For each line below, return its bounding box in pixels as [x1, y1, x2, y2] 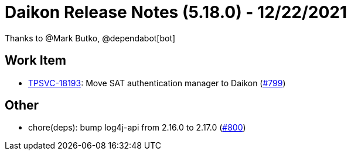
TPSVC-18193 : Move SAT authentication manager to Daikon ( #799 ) [28, 77, 286, 88]
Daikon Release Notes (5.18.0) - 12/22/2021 [5, 2, 347, 22]
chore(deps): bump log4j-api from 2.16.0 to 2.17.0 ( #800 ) [28, 122, 246, 133]
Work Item [5, 53, 67, 68]
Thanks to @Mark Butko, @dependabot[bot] [5, 33, 176, 43]
